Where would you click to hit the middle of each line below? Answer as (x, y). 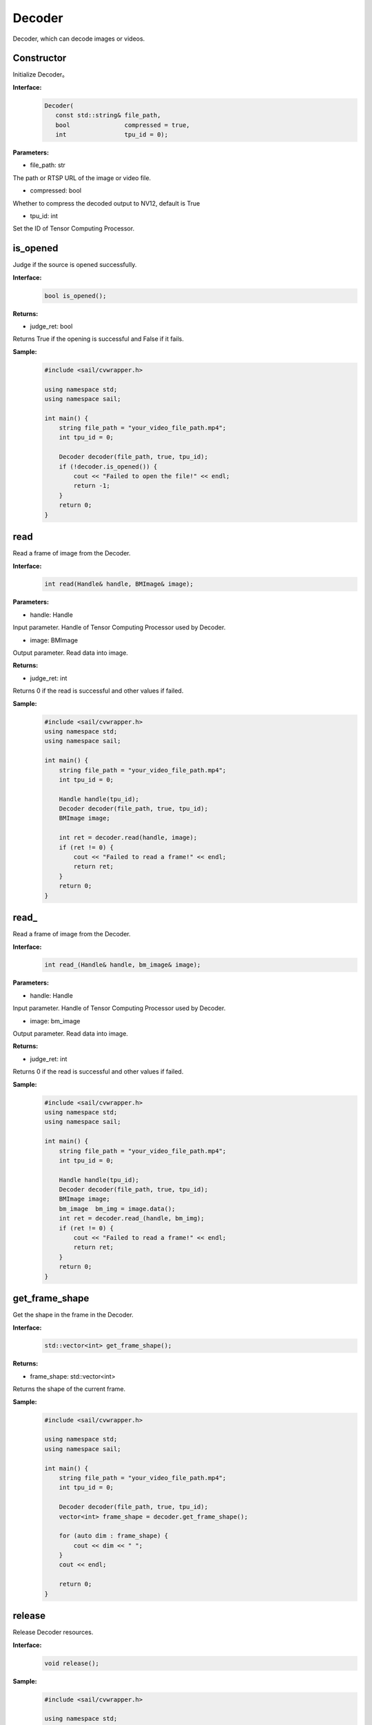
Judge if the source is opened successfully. (75, 265)
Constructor (40, 58)
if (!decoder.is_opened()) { (108, 466)
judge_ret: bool (51, 326)
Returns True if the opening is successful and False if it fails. (98, 339)
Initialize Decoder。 (41, 75)
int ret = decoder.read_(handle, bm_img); (132, 1219)
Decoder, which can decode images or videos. (79, 39)
